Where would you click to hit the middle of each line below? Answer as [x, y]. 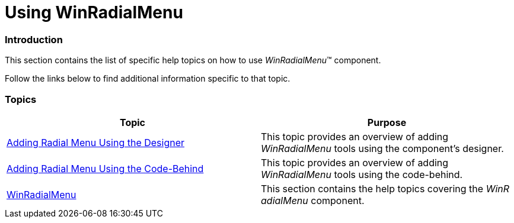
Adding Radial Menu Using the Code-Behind [105, 168]
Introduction [34, 39]
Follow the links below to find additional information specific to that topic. [148, 79]
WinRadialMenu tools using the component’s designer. [382, 148]
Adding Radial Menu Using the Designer [96, 142]
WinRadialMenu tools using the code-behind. [362, 174]
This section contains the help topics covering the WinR [385, 188]
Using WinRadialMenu [94, 12]
